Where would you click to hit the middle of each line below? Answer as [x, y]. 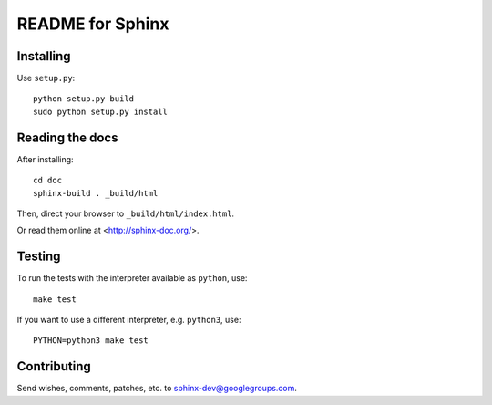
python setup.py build [84, 99]
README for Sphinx [93, 24]
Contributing [54, 366]
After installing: [45, 159]
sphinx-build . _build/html [96, 193]
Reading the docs [67, 137]
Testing [39, 257]
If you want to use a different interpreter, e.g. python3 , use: [129, 320]
